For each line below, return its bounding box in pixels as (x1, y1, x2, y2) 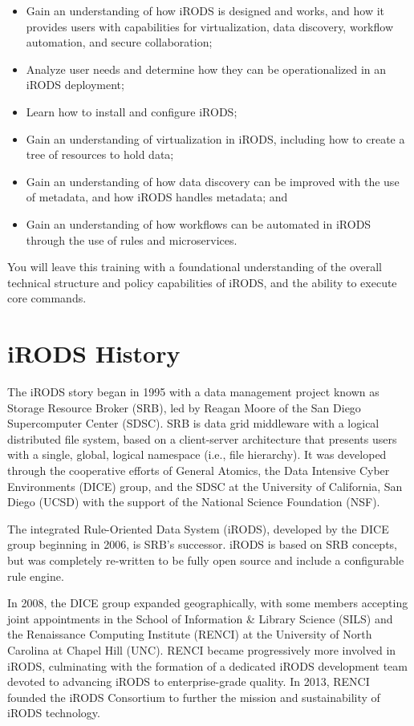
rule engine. (7, 567, 64, 584)
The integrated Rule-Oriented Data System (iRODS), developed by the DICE (7, 520, 389, 537)
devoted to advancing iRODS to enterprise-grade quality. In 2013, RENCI (7, 673, 370, 690)
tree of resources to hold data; (26, 146, 174, 163)
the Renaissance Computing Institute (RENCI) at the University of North (7, 626, 372, 643)
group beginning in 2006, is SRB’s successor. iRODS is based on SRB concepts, (7, 536, 398, 553)
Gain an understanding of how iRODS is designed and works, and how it (26, 2, 384, 18)
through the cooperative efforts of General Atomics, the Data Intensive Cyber (7, 462, 390, 478)
